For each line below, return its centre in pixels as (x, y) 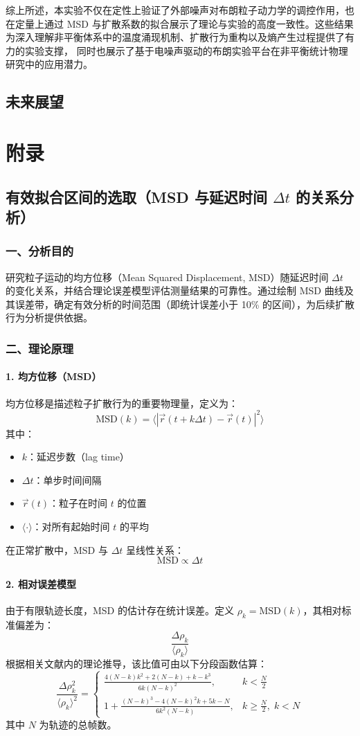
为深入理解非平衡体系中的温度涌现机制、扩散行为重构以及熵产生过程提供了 (175, 37)
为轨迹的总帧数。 (78, 724)
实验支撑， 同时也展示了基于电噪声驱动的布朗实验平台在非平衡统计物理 (186, 50)
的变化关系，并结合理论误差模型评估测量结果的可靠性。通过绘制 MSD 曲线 (175, 290)
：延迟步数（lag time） (78, 457)
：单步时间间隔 (67, 479)
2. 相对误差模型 (41, 583)
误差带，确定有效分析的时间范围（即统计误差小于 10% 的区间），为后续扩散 (184, 304)
